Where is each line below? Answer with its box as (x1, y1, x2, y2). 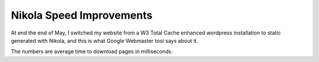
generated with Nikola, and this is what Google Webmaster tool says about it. (11, 37, 198, 44)
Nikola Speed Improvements (11, 9, 153, 22)
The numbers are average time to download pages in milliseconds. (11, 48, 173, 55)
